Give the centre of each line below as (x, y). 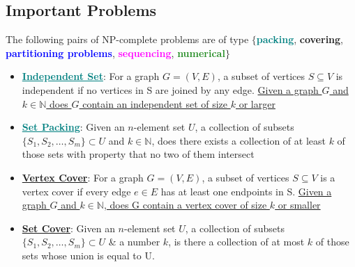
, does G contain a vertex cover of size (185, 205)
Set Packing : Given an (73, 127)
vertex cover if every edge (76, 191)
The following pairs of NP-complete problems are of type (127, 39)
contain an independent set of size (155, 103)
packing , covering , (300, 39)
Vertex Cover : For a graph (83, 177)
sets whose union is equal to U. (88, 255)
